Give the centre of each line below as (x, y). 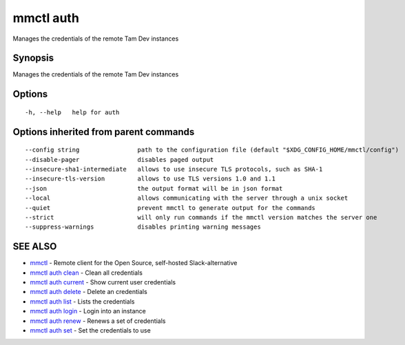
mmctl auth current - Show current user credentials (103, 282)
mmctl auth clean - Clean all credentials (86, 273)
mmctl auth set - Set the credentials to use (90, 331)
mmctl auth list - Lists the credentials (82, 301)
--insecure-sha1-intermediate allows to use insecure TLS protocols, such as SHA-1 (174, 169)
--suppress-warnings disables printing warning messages (143, 227)
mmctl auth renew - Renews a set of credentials (98, 321)
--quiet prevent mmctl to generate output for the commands (170, 208)
